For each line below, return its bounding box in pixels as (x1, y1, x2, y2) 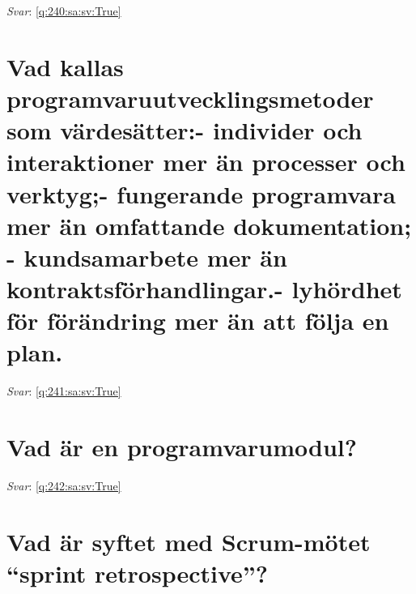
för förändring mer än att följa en (6, 304, 389, 337)
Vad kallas (6, 49, 124, 83)
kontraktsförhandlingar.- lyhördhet (6, 272, 402, 306)
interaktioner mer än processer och (6, 145, 405, 178)
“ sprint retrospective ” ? (6, 557, 269, 590)
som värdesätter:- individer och (6, 113, 363, 147)
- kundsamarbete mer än (6, 240, 287, 273)
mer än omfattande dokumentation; (6, 208, 412, 241)
